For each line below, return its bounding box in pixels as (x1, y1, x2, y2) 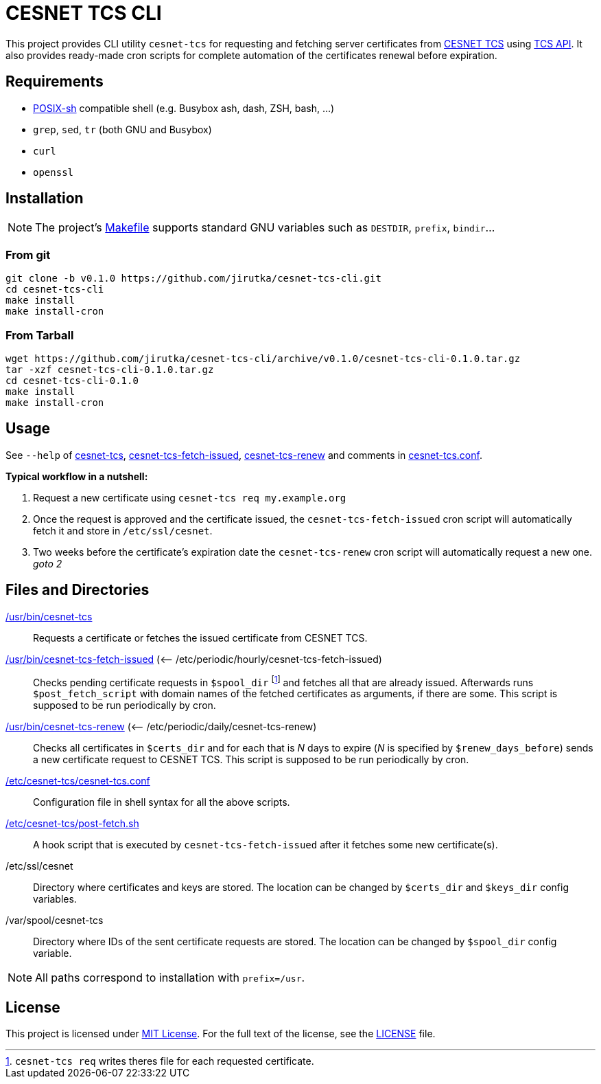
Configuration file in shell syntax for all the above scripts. (33, 796, 290, 809)
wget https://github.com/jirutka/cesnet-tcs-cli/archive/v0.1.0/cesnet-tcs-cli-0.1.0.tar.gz (5, 352, 521, 364)
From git (5, 247, 51, 262)
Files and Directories (5, 581, 150, 599)
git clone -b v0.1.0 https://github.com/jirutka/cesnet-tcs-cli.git (5, 273, 381, 284)
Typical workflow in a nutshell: (5, 470, 148, 482)
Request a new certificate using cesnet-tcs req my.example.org (33, 491, 346, 504)
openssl (33, 166, 74, 178)
